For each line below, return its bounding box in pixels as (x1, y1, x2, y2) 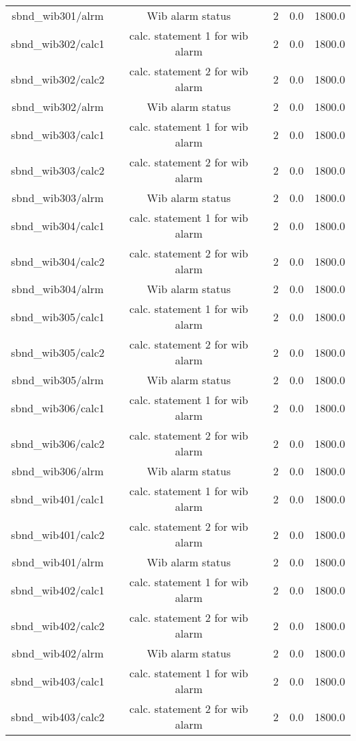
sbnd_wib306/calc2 (11, 435, 105, 451)
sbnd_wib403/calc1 (11, 673, 105, 689)
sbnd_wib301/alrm (12, 8, 104, 23)
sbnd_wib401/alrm (12, 554, 104, 570)
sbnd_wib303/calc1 (11, 126, 105, 142)
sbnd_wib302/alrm (12, 99, 104, 114)
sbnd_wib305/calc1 (11, 308, 105, 325)
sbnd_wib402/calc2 (11, 617, 105, 633)
